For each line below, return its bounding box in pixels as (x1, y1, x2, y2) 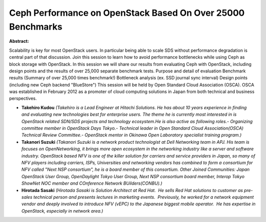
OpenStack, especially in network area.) (21, 208, 103, 214)
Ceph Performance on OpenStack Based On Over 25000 (9, 7, 245, 18)
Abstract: (9, 38, 29, 44)
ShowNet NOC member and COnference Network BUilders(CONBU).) (21, 180, 163, 187)
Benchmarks (9, 21, 63, 32)
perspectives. (9, 95, 37, 101)
